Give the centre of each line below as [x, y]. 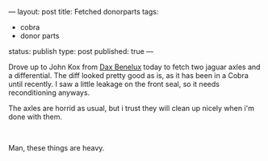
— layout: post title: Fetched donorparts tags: [84, 12]
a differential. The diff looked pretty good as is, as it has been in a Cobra [128, 75]
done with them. [36, 117]
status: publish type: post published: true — [81, 51]
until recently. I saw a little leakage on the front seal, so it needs [114, 84]
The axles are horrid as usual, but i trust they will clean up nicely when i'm [132, 108]
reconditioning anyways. [49, 93]
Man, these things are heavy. [57, 148]
